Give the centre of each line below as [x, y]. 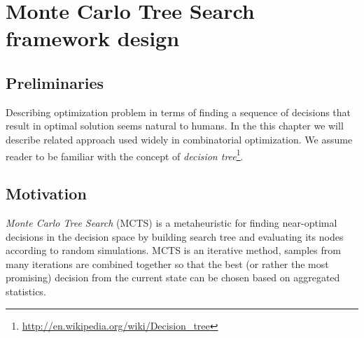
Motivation [46, 193]
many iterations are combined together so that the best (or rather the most [167, 263]
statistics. [26, 291]
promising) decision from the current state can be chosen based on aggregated [173, 277]
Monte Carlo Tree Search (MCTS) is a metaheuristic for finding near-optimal [171, 223]
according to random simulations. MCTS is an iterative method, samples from [173, 250]
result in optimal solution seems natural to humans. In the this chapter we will [175, 126]
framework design [93, 38]
